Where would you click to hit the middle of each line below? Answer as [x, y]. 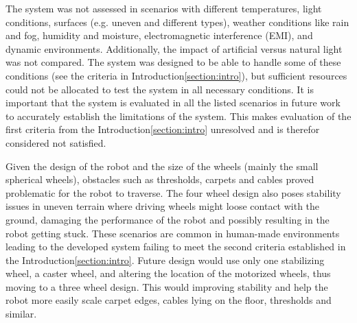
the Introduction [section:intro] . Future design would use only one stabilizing [165, 260]
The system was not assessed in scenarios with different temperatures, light [164, 8]
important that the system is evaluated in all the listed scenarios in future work [173, 103]
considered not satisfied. [56, 142]
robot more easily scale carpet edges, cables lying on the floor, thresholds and [169, 300]
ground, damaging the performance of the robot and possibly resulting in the [168, 219]
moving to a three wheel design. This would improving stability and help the [167, 286]
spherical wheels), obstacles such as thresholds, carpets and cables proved [160, 179]
